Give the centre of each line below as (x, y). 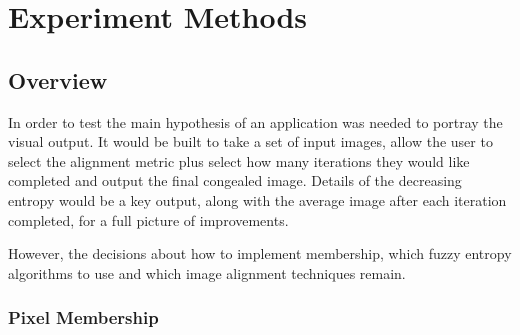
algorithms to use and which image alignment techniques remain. (207, 272)
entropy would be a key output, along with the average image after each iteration (257, 199)
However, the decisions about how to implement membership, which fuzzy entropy (260, 253)
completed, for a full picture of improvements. (148, 219)
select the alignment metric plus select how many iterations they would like (239, 160)
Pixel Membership (83, 317)
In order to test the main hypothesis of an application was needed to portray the (255, 121)
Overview (58, 79)
